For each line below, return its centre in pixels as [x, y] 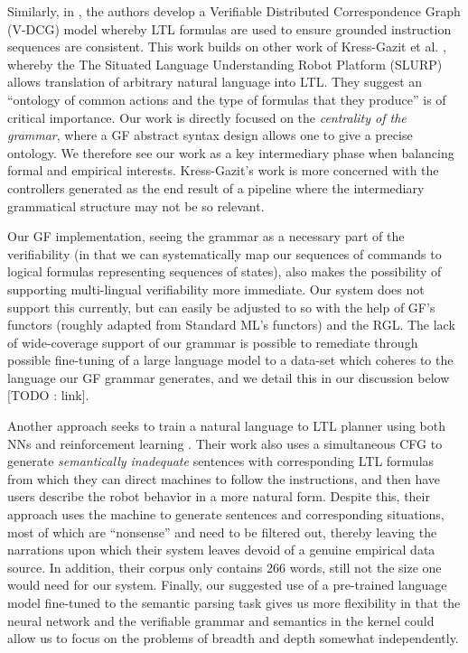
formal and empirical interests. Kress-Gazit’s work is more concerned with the [223, 170]
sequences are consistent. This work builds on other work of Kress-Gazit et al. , [227, 47]
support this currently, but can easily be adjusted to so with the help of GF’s [221, 307]
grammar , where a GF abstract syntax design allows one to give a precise [210, 135]
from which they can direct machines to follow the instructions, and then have [224, 478]
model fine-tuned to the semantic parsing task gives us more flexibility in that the [234, 602]
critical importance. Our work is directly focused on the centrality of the [207, 117]
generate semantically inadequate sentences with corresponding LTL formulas [221, 461]
